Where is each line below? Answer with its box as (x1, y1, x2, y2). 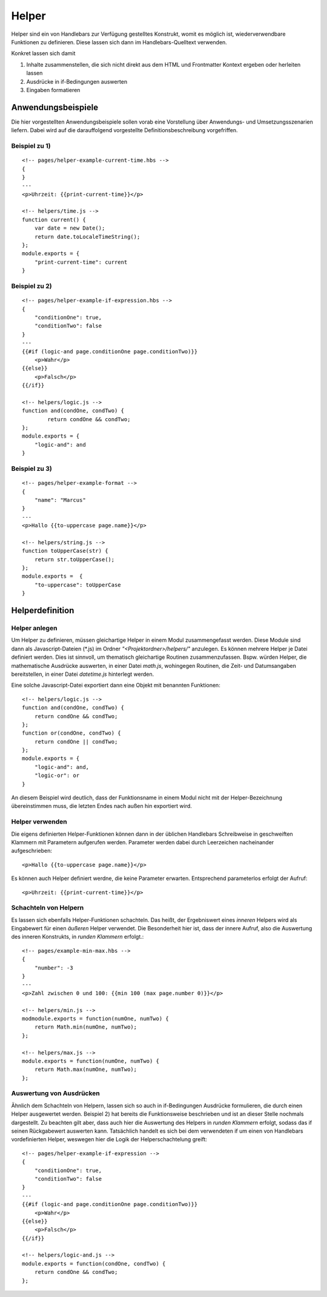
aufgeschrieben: (11, 847, 53, 855)
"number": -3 (34, 964, 73, 971)
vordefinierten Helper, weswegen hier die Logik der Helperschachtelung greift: (11, 1136, 207, 1143)
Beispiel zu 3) (11, 464, 53, 473)
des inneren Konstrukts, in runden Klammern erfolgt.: (11, 933, 144, 941)
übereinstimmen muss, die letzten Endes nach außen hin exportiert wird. (11, 802, 192, 810)
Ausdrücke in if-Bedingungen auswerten (26, 78, 128, 85)
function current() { (22, 216, 86, 223)
